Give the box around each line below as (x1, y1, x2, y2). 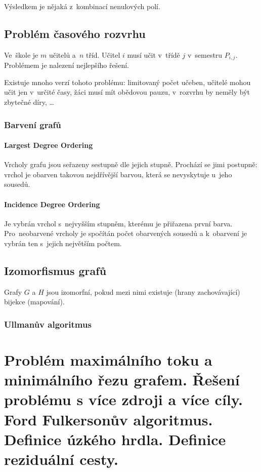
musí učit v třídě (127, 49, 180, 60)
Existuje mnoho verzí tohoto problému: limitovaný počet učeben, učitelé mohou (4, 76, 251, 87)
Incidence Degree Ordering (4, 199, 100, 209)
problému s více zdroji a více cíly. (4, 389, 243, 410)
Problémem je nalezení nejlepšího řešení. (4, 60, 129, 70)
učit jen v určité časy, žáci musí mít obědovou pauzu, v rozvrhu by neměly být (4, 87, 250, 97)
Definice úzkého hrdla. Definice (4, 428, 226, 449)
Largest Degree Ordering (4, 140, 93, 150)
